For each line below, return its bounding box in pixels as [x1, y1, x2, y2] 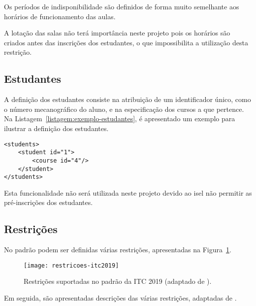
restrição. [4, 47, 32, 57]
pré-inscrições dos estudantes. [4, 197, 93, 207]
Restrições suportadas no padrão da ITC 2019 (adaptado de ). [24, 276, 212, 286]
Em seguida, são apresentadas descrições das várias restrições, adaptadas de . [4, 293, 237, 303]
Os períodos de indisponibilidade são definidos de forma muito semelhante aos [4, 1, 239, 11]
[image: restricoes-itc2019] [24, 262, 119, 269]
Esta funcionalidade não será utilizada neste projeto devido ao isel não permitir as [4, 187, 252, 198]
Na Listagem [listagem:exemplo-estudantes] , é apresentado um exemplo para [4, 113, 235, 124]
